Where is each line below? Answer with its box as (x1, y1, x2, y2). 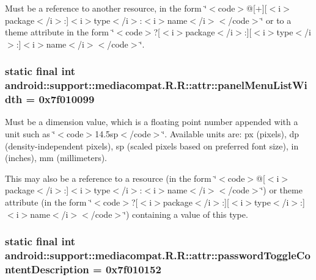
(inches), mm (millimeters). (5, 151, 108, 164)
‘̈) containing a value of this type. (123, 207, 248, 220)
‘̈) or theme (260, 184, 303, 196)
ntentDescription (5, 261, 89, 276)
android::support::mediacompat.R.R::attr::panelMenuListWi (5, 77, 307, 93)
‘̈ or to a (260, 13, 292, 26)
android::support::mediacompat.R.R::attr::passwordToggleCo (5, 248, 310, 263)
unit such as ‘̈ (5, 127, 56, 140)
